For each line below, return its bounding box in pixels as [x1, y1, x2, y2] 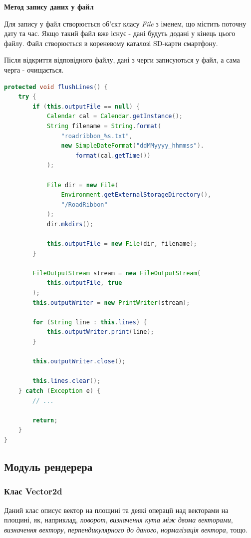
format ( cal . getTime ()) [75, 152, 151, 159]
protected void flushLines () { [4, 83, 108, 91]
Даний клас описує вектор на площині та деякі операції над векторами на [4, 504, 229, 515]
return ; [32, 416, 58, 424]
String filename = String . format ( [46, 122, 162, 130]
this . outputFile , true [46, 279, 122, 287]
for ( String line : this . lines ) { [32, 318, 147, 326]
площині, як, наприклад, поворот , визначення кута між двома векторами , [4, 514, 233, 525]
